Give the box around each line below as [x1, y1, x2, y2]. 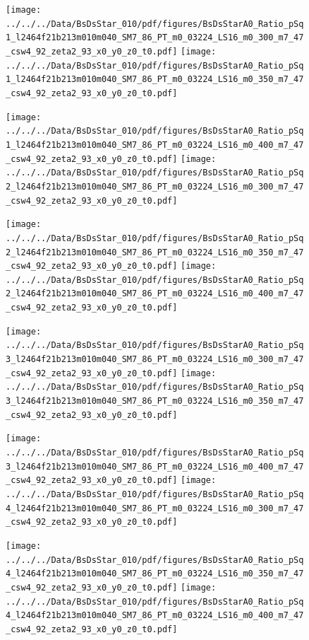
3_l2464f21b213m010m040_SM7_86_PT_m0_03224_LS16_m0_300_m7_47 [6, 354, 304, 365]
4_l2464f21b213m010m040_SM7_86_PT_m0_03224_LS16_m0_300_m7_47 [6, 503, 304, 513]
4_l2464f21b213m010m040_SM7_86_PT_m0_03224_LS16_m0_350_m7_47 [6, 569, 304, 579]
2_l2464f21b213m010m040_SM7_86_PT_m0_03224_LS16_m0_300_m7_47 [6, 181, 304, 192]
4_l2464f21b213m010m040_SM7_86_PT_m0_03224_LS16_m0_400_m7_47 [6, 610, 304, 621]
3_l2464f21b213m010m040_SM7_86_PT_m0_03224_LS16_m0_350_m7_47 [6, 396, 304, 407]
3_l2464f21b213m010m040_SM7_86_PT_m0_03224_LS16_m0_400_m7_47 [6, 461, 304, 472]
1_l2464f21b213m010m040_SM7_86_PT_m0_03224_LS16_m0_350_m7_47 [6, 74, 304, 85]
